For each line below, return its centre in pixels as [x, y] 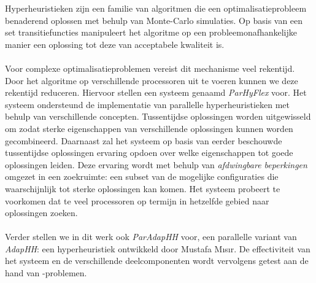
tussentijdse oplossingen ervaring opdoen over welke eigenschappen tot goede [149, 153]
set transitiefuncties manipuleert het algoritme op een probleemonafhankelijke [151, 32]
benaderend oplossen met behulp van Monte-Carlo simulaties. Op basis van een [154, 20]
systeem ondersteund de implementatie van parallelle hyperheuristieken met [148, 104]
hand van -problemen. [46, 273]
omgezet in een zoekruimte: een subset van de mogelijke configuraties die [142, 176]
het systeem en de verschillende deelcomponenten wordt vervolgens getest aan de [157, 261]
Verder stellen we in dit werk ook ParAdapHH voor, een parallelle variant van [151, 237]
